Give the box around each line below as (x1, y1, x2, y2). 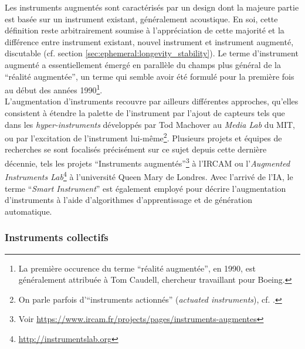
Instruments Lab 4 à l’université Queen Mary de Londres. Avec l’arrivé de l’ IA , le (5, 169, 293, 182)
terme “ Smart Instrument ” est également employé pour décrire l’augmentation (5, 182, 286, 194)
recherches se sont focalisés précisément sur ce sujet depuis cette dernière (5, 143, 267, 155)
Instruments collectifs (5, 230, 109, 245)
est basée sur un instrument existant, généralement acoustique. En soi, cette (5, 12, 278, 25)
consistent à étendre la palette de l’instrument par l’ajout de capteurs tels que (5, 107, 285, 118)
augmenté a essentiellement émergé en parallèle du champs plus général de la (5, 58, 281, 70)
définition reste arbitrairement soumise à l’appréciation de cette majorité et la (5, 24, 284, 36)
